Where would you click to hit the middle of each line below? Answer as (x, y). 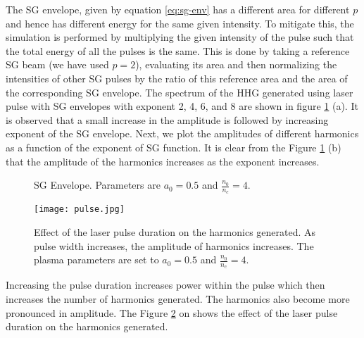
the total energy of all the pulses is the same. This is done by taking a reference (178, 50)
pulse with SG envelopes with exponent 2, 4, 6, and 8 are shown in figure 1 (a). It (182, 106)
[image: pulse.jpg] (79, 209)
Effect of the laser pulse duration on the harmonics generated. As (175, 232)
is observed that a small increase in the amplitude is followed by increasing (167, 119)
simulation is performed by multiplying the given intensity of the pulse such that (180, 37)
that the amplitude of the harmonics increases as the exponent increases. (163, 161)
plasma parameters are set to (96, 259)
